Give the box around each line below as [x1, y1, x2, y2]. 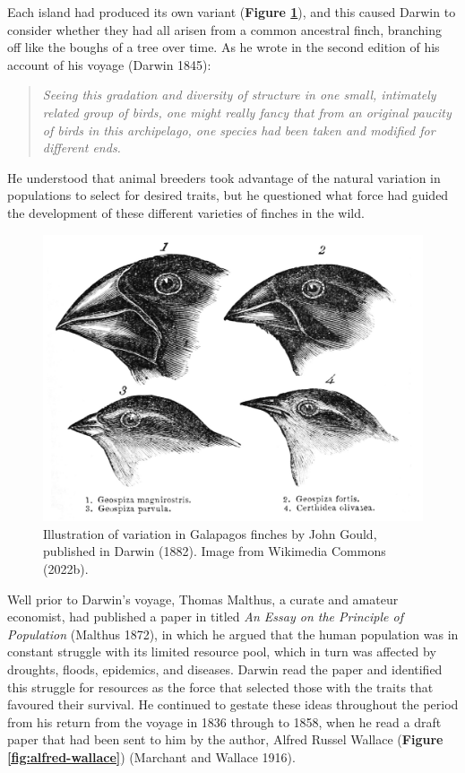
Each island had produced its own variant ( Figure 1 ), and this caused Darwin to [7, 3, 456, 21]
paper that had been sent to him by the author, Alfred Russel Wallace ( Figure [7, 730, 443, 749]
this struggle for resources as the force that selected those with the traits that [7, 677, 434, 696]
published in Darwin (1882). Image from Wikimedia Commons [43, 542, 386, 560]
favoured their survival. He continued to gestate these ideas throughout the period [7, 695, 459, 714]
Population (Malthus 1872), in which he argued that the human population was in [7, 624, 459, 643]
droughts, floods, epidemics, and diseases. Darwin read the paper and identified [7, 659, 443, 678]
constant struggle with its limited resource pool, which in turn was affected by [7, 642, 436, 661]
